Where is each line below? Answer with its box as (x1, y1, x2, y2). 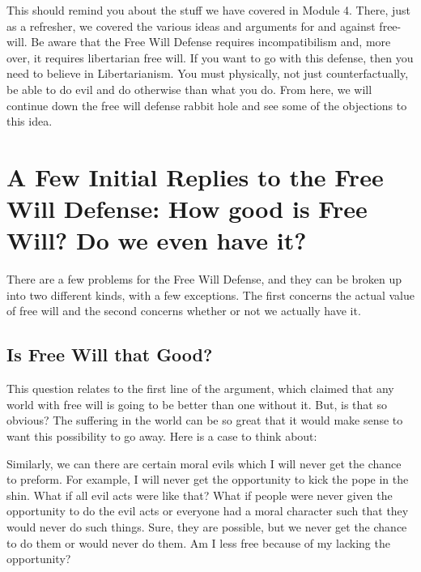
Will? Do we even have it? (6, 224, 307, 257)
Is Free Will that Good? (6, 342, 213, 367)
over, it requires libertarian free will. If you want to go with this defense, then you (6, 49, 414, 66)
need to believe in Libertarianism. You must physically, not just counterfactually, (6, 65, 409, 82)
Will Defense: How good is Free (6, 192, 368, 225)
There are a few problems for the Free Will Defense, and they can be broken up (6, 271, 402, 288)
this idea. (6, 113, 53, 130)
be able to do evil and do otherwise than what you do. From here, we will (6, 80, 372, 97)
